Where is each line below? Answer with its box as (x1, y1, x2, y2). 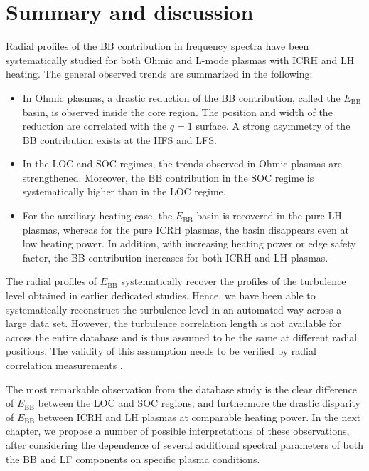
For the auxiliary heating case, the (22, 208, 173, 223)
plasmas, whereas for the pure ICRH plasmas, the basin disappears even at (22, 222, 349, 237)
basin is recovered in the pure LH (196, 208, 342, 223)
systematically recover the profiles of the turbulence (121, 274, 346, 289)
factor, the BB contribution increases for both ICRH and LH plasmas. (22, 249, 328, 264)
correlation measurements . (6, 358, 123, 372)
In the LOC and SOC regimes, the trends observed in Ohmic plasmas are (22, 156, 342, 171)
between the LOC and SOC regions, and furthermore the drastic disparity (38, 395, 360, 410)
